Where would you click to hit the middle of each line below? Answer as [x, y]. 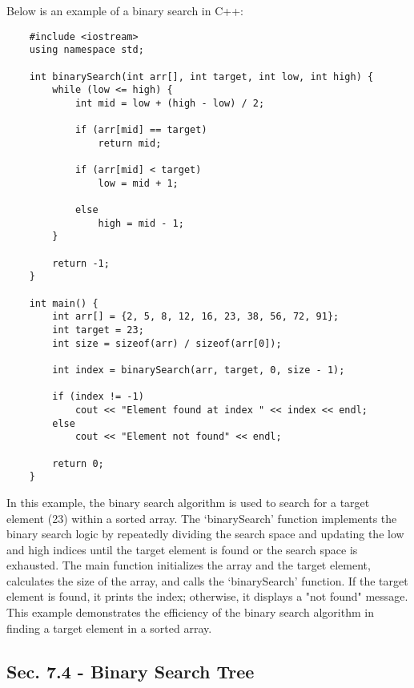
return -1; [81, 263]
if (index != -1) [98, 397]
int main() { [64, 303]
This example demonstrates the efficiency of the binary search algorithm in [190, 612]
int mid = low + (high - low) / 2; [170, 103]
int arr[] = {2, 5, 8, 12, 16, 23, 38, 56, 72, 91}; [196, 317]
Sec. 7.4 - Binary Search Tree [131, 671]
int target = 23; [98, 330]
